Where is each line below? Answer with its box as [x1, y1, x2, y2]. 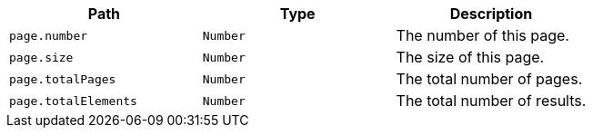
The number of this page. [396, 26, 569, 44]
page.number [9, 28, 88, 43]
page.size [9, 50, 74, 64]
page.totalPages [9, 72, 116, 86]
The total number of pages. [396, 70, 583, 88]
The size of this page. [396, 48, 545, 66]
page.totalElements [9, 93, 137, 108]
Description [449, 5, 533, 23]
